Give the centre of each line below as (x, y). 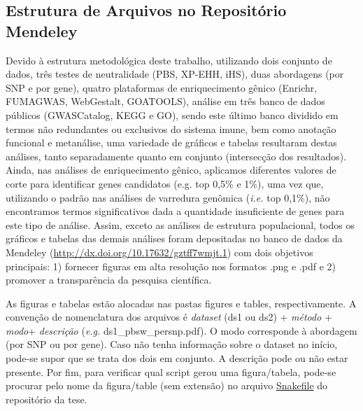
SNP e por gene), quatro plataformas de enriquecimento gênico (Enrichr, (162, 87)
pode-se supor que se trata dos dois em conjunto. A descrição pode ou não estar (177, 358)
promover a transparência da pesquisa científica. (109, 280)
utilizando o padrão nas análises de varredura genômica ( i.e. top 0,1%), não (168, 197)
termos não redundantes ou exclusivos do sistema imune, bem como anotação (171, 128)
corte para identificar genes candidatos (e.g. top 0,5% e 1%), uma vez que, (165, 183)
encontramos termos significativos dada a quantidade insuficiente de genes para (175, 211)
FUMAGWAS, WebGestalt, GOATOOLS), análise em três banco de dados (165, 101)
